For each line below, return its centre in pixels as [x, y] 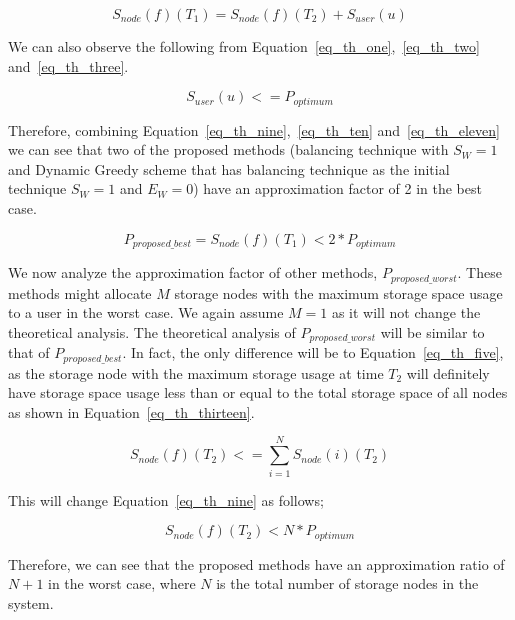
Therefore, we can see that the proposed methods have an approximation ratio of [256, 563]
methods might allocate [80, 292]
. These [479, 272]
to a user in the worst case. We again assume [146, 312]
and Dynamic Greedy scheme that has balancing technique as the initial [229, 168]
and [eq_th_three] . [68, 65]
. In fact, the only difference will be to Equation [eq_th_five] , [313, 352]
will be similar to [432, 331]
